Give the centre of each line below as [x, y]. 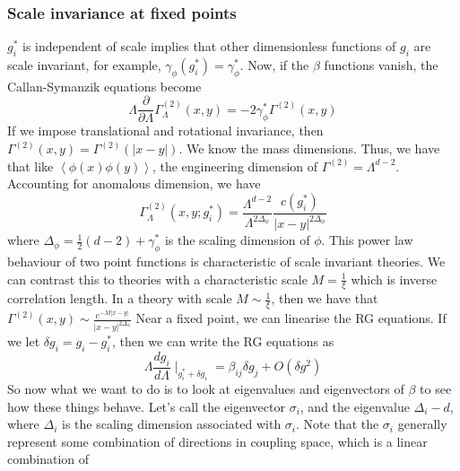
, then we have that [325, 298]
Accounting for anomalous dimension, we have [134, 183]
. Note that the [338, 424]
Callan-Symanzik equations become [104, 86]
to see [436, 388]
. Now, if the [274, 65]
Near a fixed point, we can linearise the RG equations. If [291, 318]
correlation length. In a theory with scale [120, 298]
